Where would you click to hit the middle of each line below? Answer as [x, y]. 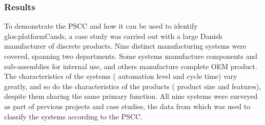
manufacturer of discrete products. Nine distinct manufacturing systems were [125, 46]
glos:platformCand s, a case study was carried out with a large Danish [113, 36]
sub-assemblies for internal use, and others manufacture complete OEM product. [131, 66]
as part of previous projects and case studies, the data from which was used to [127, 106]
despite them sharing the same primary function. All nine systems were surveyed [131, 96]
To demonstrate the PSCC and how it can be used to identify [101, 26]
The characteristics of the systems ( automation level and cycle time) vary [121, 76]
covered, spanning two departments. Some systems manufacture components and [131, 56]
